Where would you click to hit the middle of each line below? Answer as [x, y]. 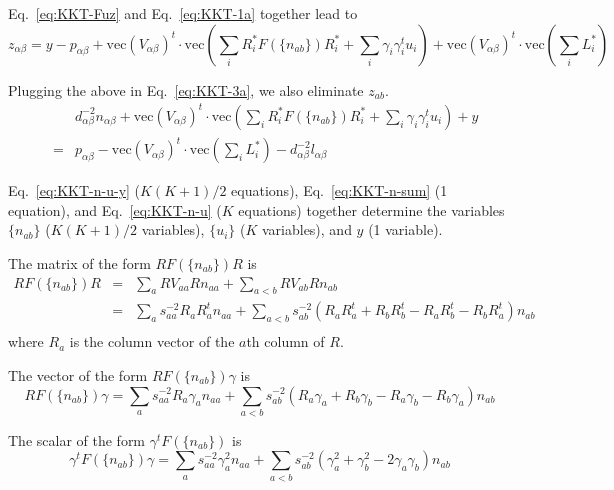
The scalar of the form [77, 439]
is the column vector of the [152, 341]
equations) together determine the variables [371, 209]
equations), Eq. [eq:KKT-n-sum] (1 [339, 190]
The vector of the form [78, 374]
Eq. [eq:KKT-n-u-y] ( [74, 190]
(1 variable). [405, 229]
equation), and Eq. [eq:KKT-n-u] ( [115, 209]
